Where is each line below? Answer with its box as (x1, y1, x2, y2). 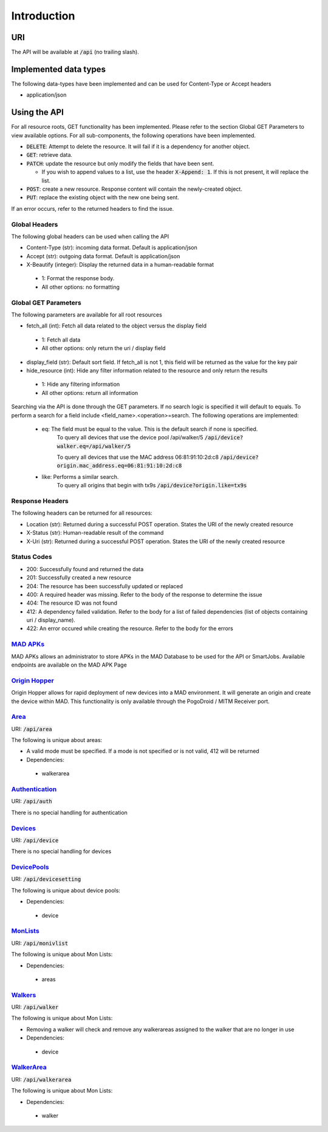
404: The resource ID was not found (26, 599, 118, 607)
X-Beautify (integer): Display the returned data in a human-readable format (26, 261, 214, 269)
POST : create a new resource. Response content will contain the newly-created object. (26, 185, 242, 193)
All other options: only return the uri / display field (41, 345, 166, 352)
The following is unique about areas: (11, 736, 103, 744)
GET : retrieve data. (26, 151, 73, 159)
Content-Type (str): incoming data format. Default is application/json (26, 244, 197, 252)
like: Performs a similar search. (41, 473, 119, 480)
